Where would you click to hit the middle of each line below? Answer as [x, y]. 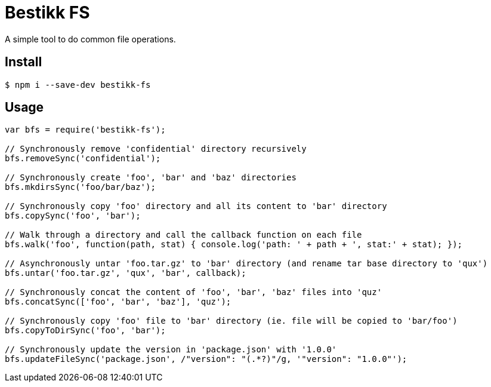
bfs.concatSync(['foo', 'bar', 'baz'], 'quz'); [118, 302]
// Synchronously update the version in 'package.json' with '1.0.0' [171, 350]
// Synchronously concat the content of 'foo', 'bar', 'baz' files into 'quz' [194, 292]
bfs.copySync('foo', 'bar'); [73, 216]
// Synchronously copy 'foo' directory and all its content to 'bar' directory [196, 206]
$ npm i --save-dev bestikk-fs [78, 85]
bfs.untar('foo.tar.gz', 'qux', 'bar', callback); [126, 273]
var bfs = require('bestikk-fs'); [85, 130]
